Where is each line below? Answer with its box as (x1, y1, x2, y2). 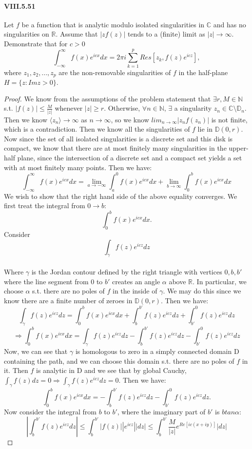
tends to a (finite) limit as (127, 29, 205, 39)
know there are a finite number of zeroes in (4, 295, 133, 305)
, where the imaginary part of (117, 406, 206, 416)
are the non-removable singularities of (58, 67, 171, 77)
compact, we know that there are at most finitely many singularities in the (4, 143, 227, 153)
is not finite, (211, 114, 248, 124)
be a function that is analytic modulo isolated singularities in (21, 19, 205, 29)
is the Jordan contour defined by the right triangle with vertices (31, 266, 222, 276)
